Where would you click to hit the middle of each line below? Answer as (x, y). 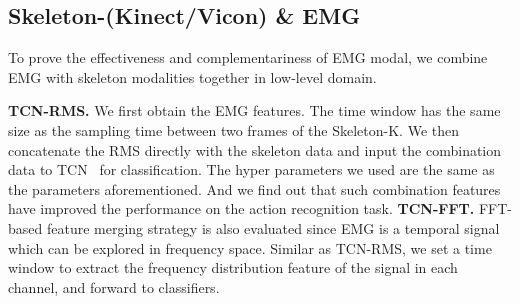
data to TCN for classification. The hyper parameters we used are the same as (251, 169)
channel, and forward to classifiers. (114, 286)
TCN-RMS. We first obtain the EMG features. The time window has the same (254, 110)
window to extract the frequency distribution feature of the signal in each (233, 267)
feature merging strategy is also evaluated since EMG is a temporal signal (273, 227)
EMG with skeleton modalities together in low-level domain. (192, 76)
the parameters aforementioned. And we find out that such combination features (254, 188)
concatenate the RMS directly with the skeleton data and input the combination (255, 149)
